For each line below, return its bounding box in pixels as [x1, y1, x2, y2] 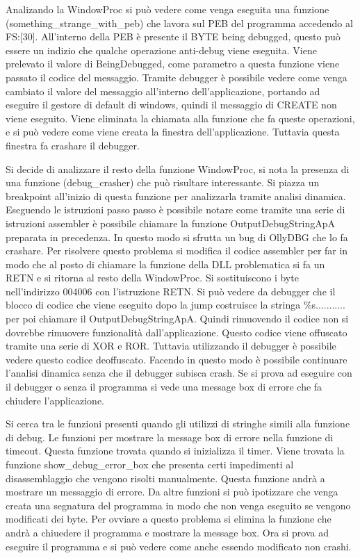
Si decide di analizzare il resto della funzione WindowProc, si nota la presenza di [6, 161, 350, 176]
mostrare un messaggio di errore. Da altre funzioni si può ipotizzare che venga [6, 484, 338, 499]
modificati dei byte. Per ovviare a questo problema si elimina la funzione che [6, 511, 332, 526]
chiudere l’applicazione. [6, 393, 105, 407]
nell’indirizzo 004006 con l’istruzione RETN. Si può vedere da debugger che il [6, 284, 336, 298]
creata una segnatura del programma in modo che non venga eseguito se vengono [6, 498, 351, 512]
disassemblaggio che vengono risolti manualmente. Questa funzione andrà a [6, 470, 325, 485]
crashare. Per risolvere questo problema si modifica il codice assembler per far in [6, 243, 348, 258]
